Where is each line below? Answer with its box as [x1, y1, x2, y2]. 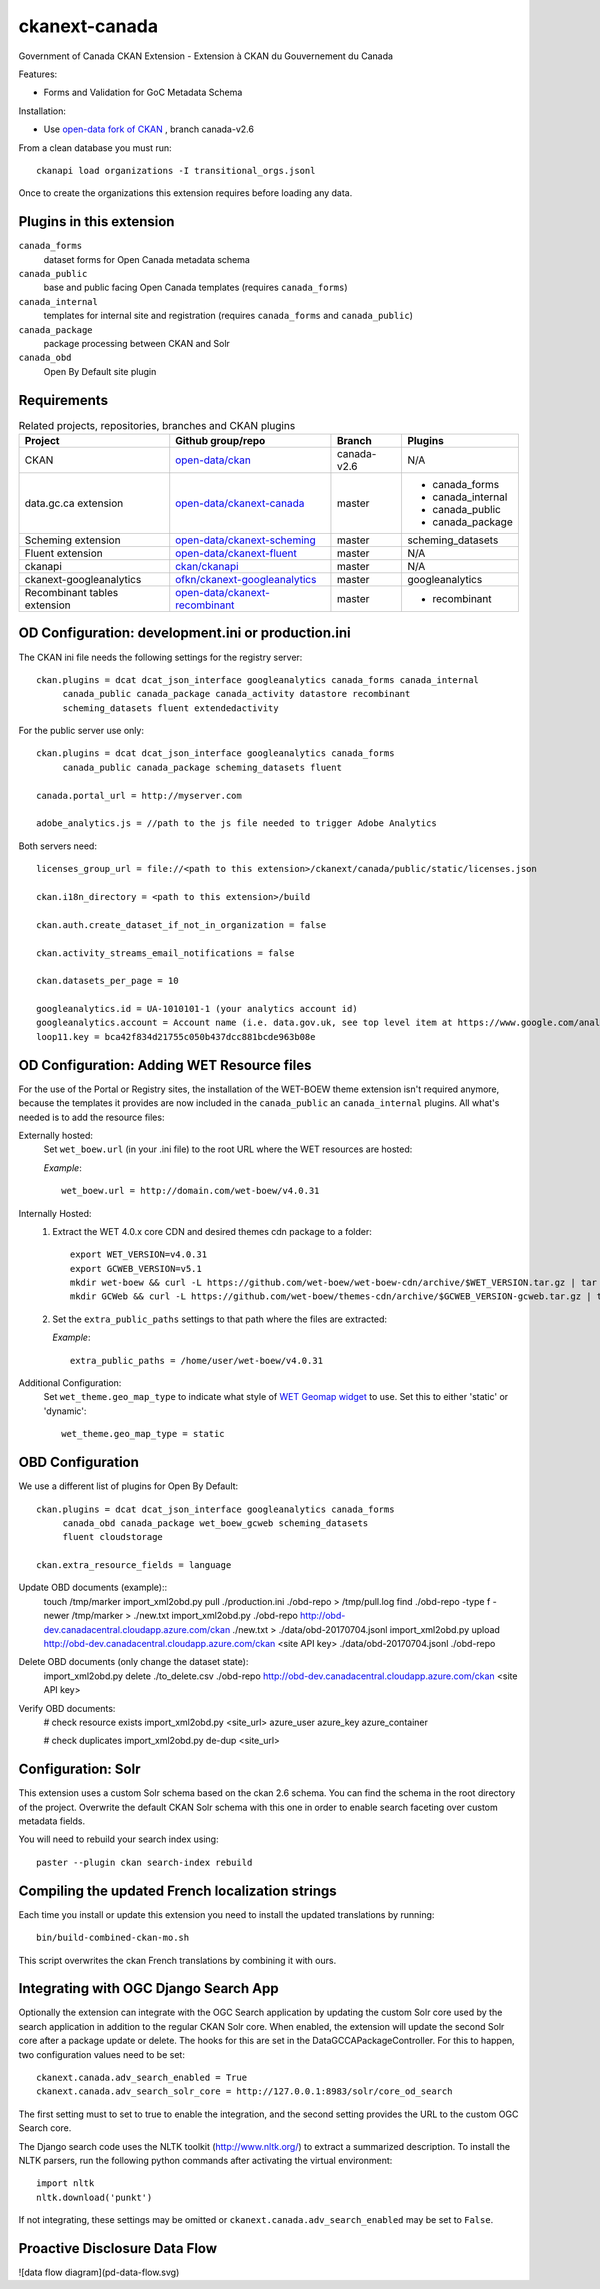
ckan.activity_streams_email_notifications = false [36, 947, 295, 959]
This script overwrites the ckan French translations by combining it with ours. [18, 1954, 337, 1966]
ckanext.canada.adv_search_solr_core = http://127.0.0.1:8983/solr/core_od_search [36, 2086, 453, 2097]
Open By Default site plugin [43, 365, 157, 377]
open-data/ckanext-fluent [175, 546, 297, 560]
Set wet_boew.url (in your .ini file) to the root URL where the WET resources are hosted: [43, 1143, 413, 1155]
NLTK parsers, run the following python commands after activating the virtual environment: [18, 2154, 393, 2166]
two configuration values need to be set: [18, 2048, 185, 2060]
